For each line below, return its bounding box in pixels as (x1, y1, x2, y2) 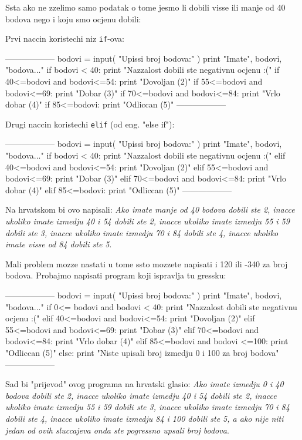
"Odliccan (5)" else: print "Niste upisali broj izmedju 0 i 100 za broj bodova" (5, 346, 279, 358)
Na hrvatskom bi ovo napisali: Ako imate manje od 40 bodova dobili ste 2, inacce (5, 203, 295, 216)
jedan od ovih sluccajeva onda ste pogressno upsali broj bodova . (5, 424, 229, 436)
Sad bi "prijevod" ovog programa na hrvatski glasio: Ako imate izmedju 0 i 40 (5, 378, 284, 390)
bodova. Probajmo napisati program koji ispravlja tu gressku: (5, 269, 226, 281)
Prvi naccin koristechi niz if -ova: (5, 32, 124, 45)
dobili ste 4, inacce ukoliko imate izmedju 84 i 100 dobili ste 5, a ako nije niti (5, 412, 284, 424)
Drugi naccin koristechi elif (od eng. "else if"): (5, 117, 175, 130)
